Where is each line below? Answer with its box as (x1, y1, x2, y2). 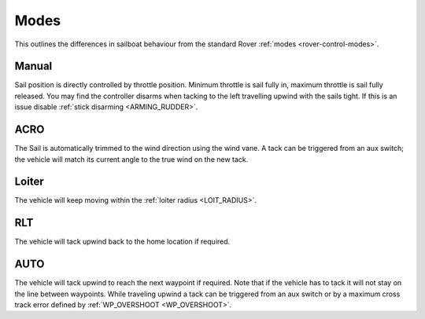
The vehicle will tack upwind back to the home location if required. (14, 236, 231, 247)
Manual (14, 60, 53, 73)
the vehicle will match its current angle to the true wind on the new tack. (14, 154, 249, 164)
